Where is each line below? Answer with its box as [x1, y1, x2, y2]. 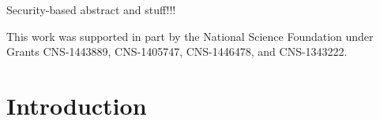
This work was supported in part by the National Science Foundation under [6, 27, 374, 44]
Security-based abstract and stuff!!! [6, 2, 176, 17]
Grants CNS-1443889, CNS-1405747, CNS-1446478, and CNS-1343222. [6, 43, 348, 60]
